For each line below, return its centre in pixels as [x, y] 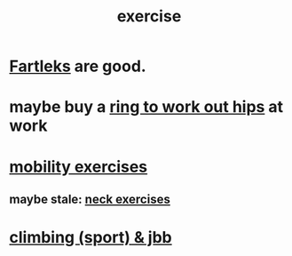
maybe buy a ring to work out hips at [146, 107]
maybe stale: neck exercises [90, 199]
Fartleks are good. [78, 66]
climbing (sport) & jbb [91, 238]
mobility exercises [79, 167]
